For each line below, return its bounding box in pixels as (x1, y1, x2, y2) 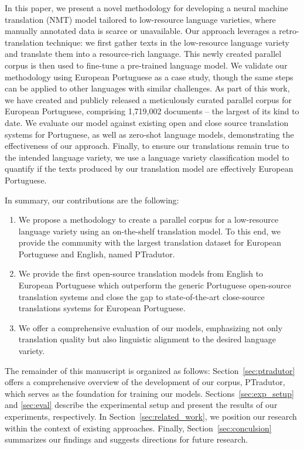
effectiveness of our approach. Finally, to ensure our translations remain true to (5, 140, 289, 152)
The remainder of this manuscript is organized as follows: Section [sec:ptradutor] (5, 364, 295, 376)
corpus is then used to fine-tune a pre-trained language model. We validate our (5, 59, 288, 71)
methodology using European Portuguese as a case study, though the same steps (5, 70, 293, 83)
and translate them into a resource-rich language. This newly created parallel (5, 47, 282, 60)
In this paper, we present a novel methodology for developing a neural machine (5, 2, 288, 13)
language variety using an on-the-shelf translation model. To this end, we (18, 224, 281, 237)
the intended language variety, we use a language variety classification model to (5, 151, 289, 163)
